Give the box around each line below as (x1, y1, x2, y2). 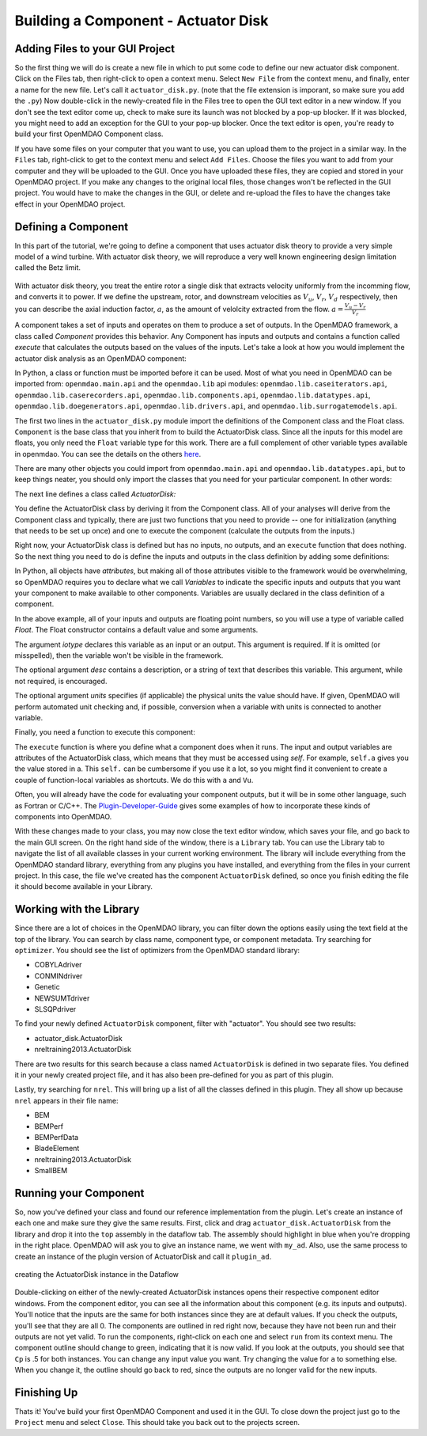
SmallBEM (34, 1166, 68, 1176)
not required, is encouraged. (14, 676, 108, 686)
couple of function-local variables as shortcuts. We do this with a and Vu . (14, 775, 254, 784)
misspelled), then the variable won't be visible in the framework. (14, 650, 224, 660)
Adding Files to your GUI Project (14, 42, 176, 55)
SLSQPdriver (34, 1005, 77, 1013)
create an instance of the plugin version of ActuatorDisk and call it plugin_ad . (14, 1252, 272, 1261)
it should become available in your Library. (14, 882, 153, 891)
